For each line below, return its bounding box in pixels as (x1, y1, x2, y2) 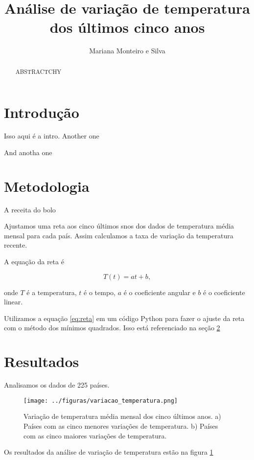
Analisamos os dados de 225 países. (4, 380, 110, 390)
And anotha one (4, 147, 52, 157)
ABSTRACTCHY (15, 67, 62, 75)
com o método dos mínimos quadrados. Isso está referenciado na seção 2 (4, 322, 220, 333)
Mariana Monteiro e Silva (89, 46, 165, 56)
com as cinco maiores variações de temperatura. (23, 430, 167, 440)
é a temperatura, (26, 287, 77, 297)
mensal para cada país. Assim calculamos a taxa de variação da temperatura (4, 230, 233, 240)
